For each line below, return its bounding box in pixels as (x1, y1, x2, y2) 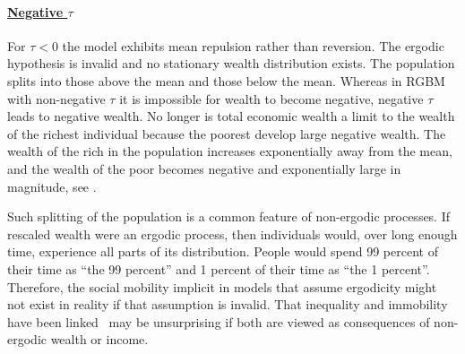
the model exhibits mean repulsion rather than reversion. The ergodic (62, 36, 444, 55)
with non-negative (7, 89, 106, 108)
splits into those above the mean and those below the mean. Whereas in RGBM (7, 71, 445, 90)
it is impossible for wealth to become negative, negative (119, 89, 424, 108)
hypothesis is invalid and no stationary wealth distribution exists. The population (7, 54, 455, 73)
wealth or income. (50, 330, 149, 349)
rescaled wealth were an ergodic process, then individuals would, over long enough (7, 224, 458, 243)
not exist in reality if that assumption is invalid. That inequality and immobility (7, 295, 448, 314)
